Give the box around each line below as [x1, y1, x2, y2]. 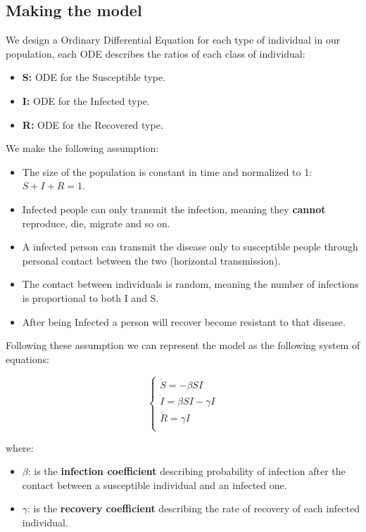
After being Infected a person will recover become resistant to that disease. [22, 314, 346, 329]
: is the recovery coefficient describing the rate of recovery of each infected [27, 501, 360, 516]
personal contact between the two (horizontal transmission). [22, 253, 281, 267]
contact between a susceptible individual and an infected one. [22, 477, 287, 492]
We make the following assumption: [6, 141, 159, 156]
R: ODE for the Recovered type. [22, 117, 163, 132]
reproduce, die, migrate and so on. [22, 215, 170, 230]
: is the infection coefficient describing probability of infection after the [27, 464, 346, 479]
